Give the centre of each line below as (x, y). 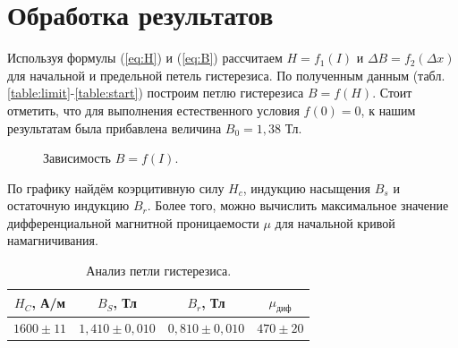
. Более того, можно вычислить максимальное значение (298, 205)
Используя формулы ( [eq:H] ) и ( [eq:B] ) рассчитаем (145, 58)
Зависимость (77, 158)
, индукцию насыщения (307, 187)
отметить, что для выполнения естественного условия (153, 110)
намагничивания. (53, 240)
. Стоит (392, 93)
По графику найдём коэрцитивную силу (116, 187)
